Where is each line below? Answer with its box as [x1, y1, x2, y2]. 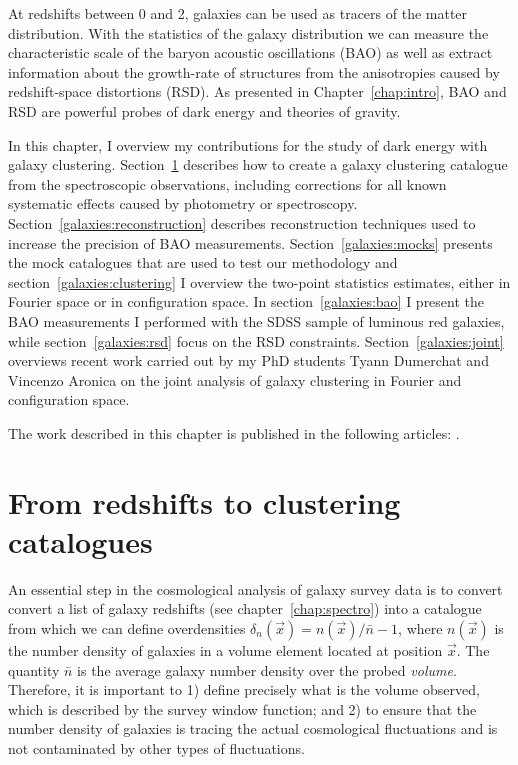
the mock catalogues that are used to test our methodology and [8, 252, 398, 273]
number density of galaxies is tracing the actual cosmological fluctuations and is [8, 718, 498, 739]
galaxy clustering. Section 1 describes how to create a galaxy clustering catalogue [8, 154, 508, 175]
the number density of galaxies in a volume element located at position [8, 639, 443, 660]
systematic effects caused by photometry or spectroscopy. [8, 193, 358, 214]
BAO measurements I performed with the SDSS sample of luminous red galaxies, [8, 310, 505, 331]
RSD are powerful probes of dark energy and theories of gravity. [8, 100, 401, 121]
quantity [8, 659, 60, 680]
